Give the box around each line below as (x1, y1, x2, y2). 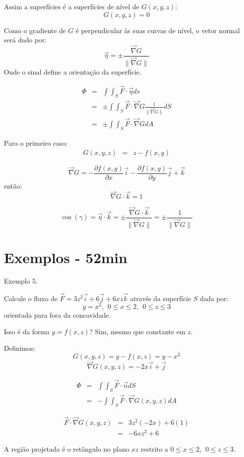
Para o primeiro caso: (4, 137, 68, 148)
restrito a (141, 443, 169, 454)
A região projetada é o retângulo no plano (4, 443, 130, 454)
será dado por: (4, 35, 47, 45)
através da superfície (130, 293, 191, 303)
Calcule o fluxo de (4, 293, 58, 303)
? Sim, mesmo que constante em (89, 326, 186, 336)
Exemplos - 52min (4, 247, 128, 267)
